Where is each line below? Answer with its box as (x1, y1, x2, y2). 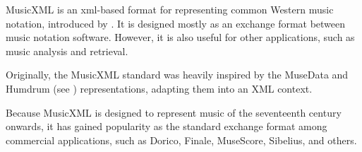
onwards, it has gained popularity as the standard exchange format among (6, 119, 327, 134)
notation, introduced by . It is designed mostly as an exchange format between (6, 16, 346, 30)
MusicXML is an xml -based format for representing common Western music (6, 2, 334, 16)
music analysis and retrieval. (6, 43, 128, 58)
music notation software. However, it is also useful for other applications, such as (6, 30, 355, 45)
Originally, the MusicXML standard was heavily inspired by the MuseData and (6, 67, 349, 82)
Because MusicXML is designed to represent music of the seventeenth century (6, 105, 342, 119)
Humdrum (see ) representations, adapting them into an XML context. (6, 81, 313, 95)
